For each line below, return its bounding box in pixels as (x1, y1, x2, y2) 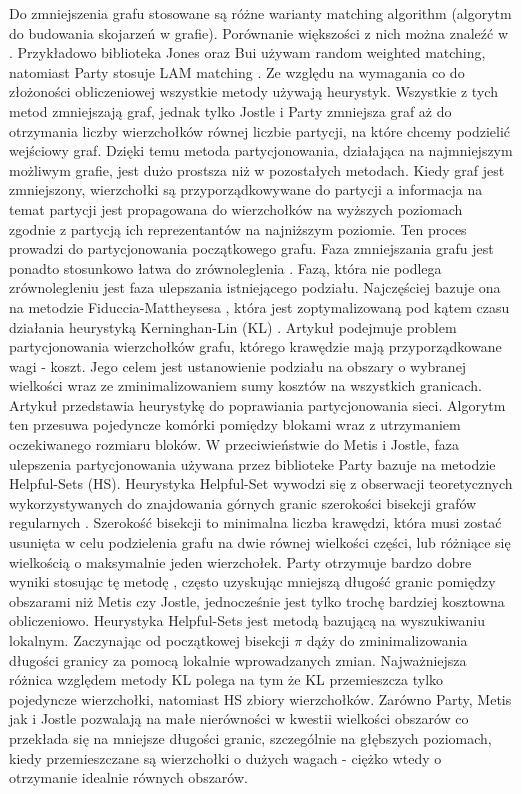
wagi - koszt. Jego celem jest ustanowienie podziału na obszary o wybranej (9, 355, 467, 376)
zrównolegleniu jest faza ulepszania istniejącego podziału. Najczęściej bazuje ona (9, 277, 501, 298)
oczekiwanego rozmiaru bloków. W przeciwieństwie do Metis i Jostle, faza (9, 434, 460, 455)
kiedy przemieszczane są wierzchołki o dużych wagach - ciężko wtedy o (9, 747, 442, 768)
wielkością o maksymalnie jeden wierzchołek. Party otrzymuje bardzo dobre (9, 551, 472, 572)
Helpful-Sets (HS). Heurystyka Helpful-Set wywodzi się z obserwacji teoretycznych (9, 473, 513, 494)
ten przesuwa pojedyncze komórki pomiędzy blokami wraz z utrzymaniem (9, 414, 461, 435)
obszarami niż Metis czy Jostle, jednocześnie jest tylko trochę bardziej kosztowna (9, 590, 505, 611)
